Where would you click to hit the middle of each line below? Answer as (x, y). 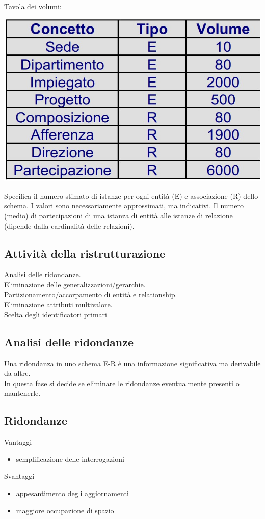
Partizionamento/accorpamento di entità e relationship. (91, 294)
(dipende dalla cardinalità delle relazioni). (69, 225)
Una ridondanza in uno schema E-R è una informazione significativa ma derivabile (132, 363)
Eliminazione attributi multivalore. (58, 304)
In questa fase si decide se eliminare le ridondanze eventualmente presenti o (122, 383)
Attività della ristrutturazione (85, 253)
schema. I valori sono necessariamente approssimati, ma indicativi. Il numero (124, 206)
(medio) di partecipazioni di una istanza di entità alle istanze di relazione (118, 215)
